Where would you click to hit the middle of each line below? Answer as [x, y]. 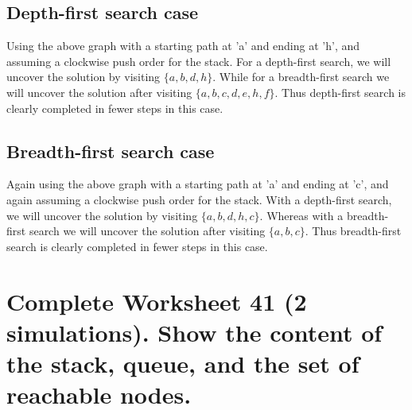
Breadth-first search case [111, 151]
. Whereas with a [301, 215]
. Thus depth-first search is [340, 92]
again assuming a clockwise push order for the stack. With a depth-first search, [199, 199]
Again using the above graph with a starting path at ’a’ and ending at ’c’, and [198, 184]
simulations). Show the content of [194, 332]
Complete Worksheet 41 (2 [157, 301]
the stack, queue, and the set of [183, 363]
